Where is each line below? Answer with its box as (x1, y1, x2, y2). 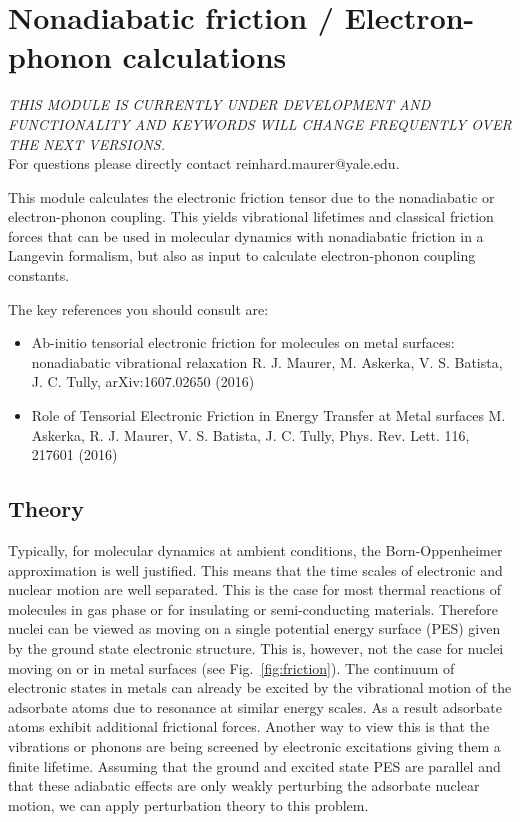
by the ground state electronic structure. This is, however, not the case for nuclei (8, 637, 504, 658)
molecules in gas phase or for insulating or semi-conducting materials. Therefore (8, 598, 498, 619)
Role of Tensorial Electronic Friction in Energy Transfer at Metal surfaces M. (31, 405, 506, 426)
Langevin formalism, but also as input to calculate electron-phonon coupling (8, 245, 476, 266)
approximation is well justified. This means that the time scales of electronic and (8, 559, 503, 580)
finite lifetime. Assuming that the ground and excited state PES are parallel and (8, 755, 501, 776)
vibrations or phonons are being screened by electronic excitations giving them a (8, 735, 501, 756)
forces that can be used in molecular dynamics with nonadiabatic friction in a (8, 225, 484, 246)
